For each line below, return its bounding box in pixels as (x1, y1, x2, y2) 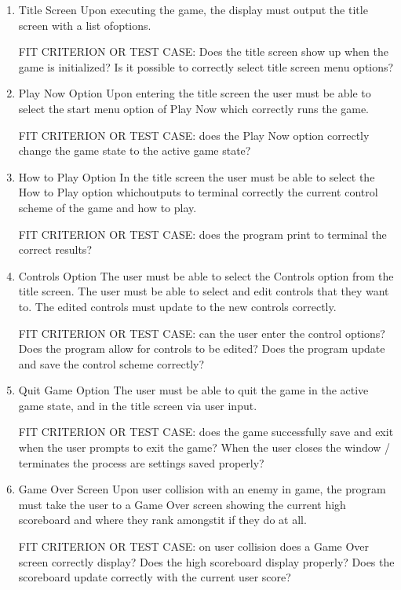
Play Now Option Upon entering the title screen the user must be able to (18, 85, 371, 101)
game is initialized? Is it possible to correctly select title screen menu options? (18, 58, 394, 75)
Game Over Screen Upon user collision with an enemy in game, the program (18, 481, 386, 497)
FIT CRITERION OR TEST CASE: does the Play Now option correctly (18, 126, 370, 143)
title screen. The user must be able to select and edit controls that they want (18, 283, 389, 299)
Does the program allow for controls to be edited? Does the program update (18, 340, 385, 357)
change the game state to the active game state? (18, 142, 251, 159)
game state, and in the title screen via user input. (18, 397, 257, 413)
